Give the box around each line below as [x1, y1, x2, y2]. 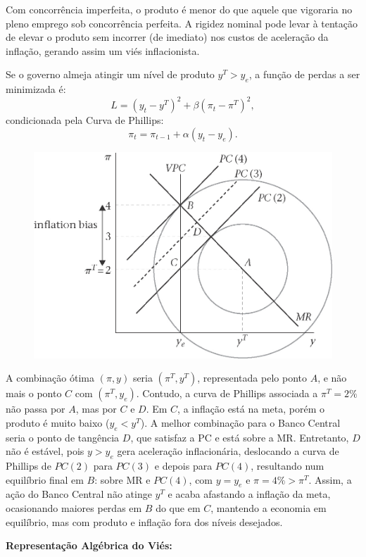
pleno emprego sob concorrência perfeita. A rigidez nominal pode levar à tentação [6, 15, 358, 30]
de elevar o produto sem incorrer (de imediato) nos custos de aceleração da [6, 30, 329, 44]
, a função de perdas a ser [248, 67, 360, 82]
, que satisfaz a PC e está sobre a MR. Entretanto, [130, 430, 349, 444]
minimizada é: [6, 82, 66, 96]
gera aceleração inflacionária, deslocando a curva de [117, 444, 339, 458]
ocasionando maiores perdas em [6, 500, 142, 515]
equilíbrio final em [6, 472, 84, 487]
